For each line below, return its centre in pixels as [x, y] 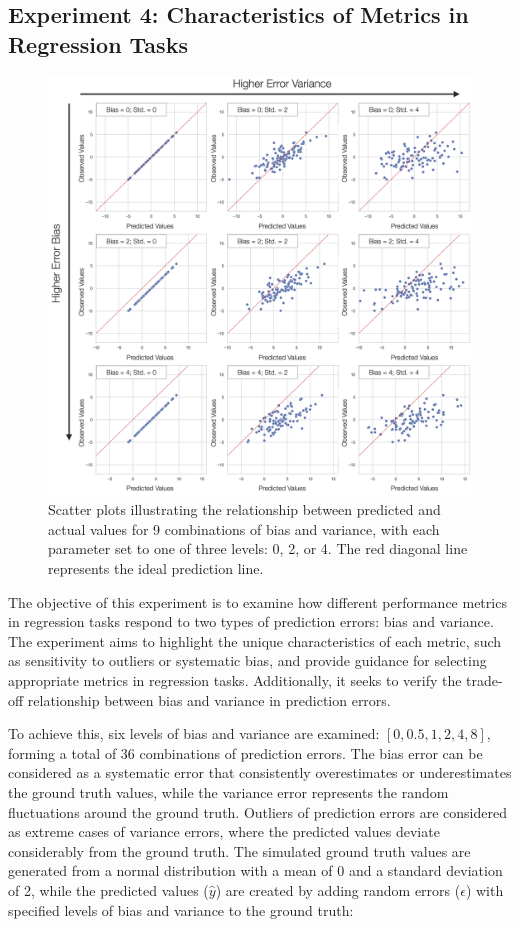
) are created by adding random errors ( [338, 889]
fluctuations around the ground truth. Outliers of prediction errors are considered [257, 811]
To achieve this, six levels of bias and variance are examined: [194, 733]
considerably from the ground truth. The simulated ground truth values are [239, 850]
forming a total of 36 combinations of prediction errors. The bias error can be [245, 752]
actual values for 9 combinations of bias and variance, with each [244, 528]
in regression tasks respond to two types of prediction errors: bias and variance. [251, 621]
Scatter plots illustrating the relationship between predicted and [244, 509]
